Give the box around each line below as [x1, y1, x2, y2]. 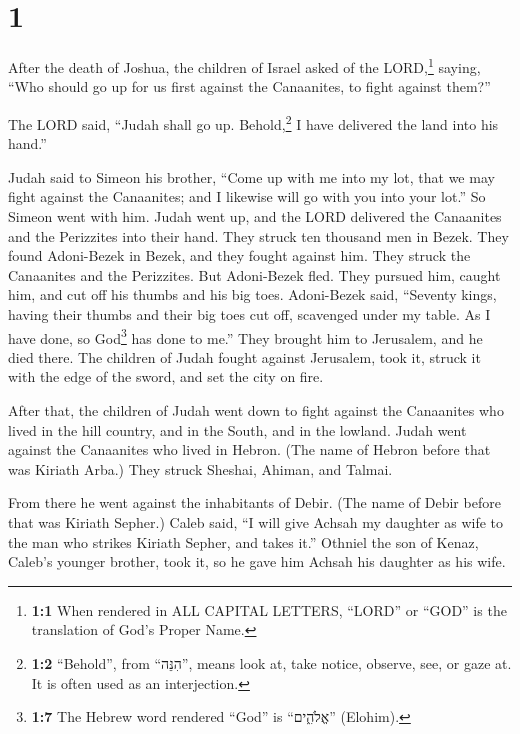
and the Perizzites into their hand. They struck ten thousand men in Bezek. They [8, 225, 509, 246]
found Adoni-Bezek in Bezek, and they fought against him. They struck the [8, 245, 471, 266]
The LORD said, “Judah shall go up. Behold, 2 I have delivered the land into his [8, 110, 499, 134]
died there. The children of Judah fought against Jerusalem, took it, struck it [8, 346, 481, 367]
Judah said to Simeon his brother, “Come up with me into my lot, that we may [8, 166, 495, 187]
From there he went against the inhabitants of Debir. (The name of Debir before [8, 492, 501, 513]
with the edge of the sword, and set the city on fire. [8, 366, 324, 387]
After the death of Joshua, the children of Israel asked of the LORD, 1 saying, [8, 54, 481, 77]
